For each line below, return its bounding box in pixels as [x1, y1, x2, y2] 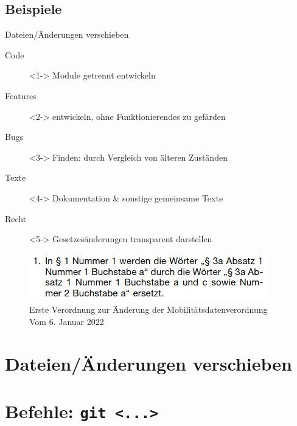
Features [5, 89, 37, 102]
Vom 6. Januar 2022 [29, 315, 104, 327]
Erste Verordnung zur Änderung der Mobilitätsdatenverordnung [29, 303, 268, 316]
